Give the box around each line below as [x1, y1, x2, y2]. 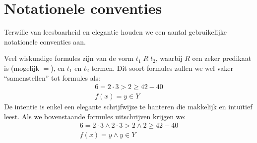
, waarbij [155, 53, 183, 63]
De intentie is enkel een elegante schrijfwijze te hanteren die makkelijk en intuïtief [4, 101, 253, 112]
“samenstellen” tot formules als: [4, 72, 100, 83]
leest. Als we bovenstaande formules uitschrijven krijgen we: [4, 111, 186, 121]
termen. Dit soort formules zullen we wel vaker [91, 62, 233, 73]
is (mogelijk [4, 62, 39, 73]
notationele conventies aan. [4, 36, 86, 47]
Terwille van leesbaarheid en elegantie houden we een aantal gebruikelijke [4, 27, 227, 37]
